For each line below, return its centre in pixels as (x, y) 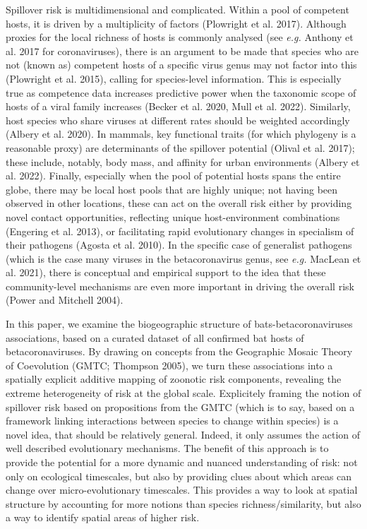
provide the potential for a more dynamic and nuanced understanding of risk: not (182, 462)
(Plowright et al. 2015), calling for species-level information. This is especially (174, 78)
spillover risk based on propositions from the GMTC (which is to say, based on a (180, 406)
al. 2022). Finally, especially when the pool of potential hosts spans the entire (173, 176)
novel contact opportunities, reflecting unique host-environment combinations (173, 216)
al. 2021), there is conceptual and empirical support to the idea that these (166, 272)
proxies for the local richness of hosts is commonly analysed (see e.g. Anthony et (180, 37)
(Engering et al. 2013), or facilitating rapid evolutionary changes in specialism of (180, 231)
